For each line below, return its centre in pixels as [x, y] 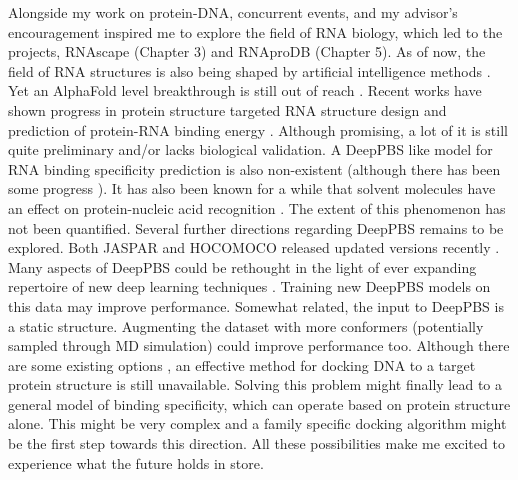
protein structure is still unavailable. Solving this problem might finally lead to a [255, 384]
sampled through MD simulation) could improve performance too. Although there [259, 345]
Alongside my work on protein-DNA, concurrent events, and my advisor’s [233, 12]
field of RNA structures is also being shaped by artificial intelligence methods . [249, 70]
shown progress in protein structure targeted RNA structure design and [227, 109]
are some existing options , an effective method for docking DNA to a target [242, 364]
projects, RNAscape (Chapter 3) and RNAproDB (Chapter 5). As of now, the [247, 51]
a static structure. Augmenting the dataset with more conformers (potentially [246, 325]
